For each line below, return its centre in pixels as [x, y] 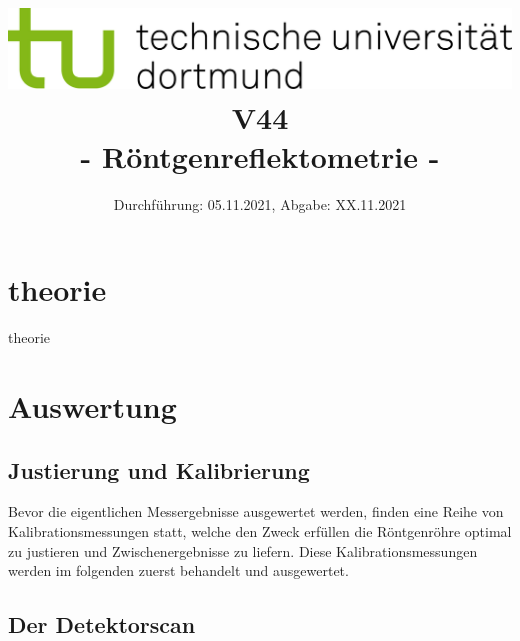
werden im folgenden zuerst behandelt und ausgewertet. [178, 570]
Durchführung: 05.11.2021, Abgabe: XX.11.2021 [260, 203]
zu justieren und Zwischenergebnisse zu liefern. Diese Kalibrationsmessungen [243, 550]
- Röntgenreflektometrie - [260, 155]
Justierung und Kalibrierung [159, 469]
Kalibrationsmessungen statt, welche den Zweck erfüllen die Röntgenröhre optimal [260, 531]
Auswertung [92, 406]
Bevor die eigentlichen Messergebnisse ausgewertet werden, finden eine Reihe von [256, 511]
